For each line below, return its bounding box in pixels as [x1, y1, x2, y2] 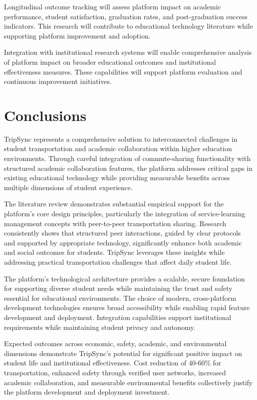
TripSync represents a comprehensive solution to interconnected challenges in [4, 133, 238, 144]
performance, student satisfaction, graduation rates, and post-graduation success [4, 11, 248, 21]
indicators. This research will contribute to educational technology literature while [4, 21, 253, 31]
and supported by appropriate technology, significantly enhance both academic [4, 237, 242, 247]
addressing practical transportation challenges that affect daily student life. [4, 257, 232, 267]
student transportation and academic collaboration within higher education [4, 143, 232, 154]
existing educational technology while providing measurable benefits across [4, 172, 230, 183]
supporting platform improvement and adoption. [4, 30, 151, 40]
